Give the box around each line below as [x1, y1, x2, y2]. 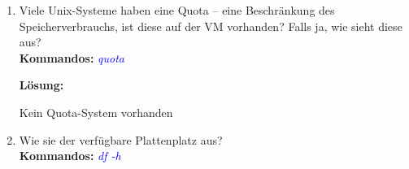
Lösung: [19, 76, 64, 93]
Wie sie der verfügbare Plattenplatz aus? [19, 131, 223, 148]
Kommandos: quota [19, 49, 125, 66]
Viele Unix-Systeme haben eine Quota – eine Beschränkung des [19, 2, 335, 18]
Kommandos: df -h [19, 147, 121, 164]
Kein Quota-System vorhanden [19, 103, 173, 120]
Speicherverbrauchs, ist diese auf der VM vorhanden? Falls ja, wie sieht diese [19, 17, 402, 34]
